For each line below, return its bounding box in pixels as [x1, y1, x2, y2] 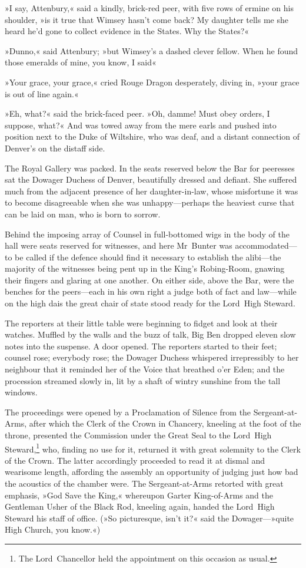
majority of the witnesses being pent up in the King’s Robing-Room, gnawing [5, 262, 285, 275]
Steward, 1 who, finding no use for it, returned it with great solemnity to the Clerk [5, 441, 301, 455]
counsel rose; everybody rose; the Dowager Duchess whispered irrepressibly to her [5, 351, 299, 364]
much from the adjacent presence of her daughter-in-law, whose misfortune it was [5, 184, 298, 197]
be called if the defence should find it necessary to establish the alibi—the [15, 250, 281, 263]
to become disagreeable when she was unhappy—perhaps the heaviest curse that [5, 196, 295, 209]
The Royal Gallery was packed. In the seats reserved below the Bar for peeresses [5, 161, 295, 174]
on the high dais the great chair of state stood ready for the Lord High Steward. [5, 297, 295, 309]
